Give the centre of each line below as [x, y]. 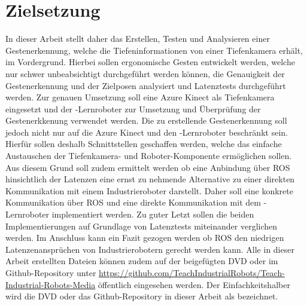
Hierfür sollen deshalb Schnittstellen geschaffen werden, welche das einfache [144, 144]
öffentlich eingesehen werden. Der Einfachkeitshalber [194, 284]
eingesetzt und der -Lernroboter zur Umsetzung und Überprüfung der [133, 108]
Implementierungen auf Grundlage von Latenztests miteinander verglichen [142, 226]
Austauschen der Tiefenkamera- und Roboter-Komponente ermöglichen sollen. [149, 156]
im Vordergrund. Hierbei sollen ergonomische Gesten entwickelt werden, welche [150, 62]
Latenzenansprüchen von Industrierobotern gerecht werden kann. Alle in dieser [150, 249]
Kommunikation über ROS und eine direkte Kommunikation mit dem [133, 202]
